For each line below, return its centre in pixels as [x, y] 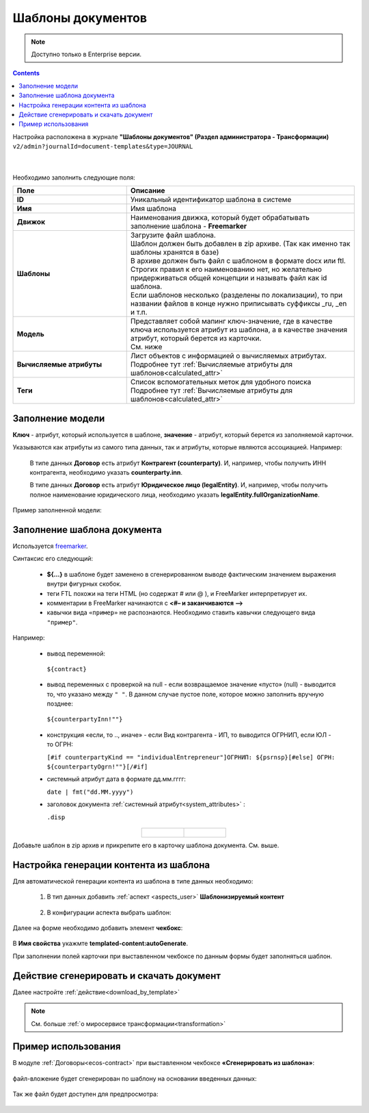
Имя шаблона [153, 209]
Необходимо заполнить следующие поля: [74, 177]
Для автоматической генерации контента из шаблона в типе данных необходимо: [133, 881]
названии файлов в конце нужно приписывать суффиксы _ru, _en [238, 303]
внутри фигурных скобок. [84, 584]
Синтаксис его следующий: [53, 559]
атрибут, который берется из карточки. [196, 338]
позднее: [60, 704]
